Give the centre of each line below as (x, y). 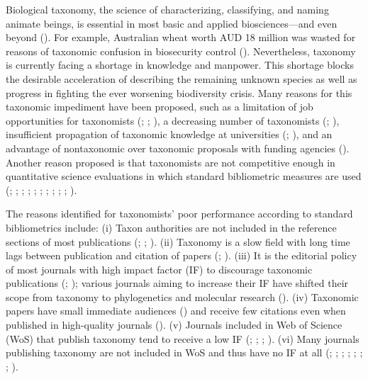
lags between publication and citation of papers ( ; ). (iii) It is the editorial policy (182, 255)
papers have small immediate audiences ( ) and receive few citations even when (176, 311)
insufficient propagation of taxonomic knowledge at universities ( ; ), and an (169, 134)
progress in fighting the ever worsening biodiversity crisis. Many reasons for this (179, 92)
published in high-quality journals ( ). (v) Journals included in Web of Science (174, 325)
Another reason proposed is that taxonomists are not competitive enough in (171, 162)
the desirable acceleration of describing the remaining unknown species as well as (182, 78)
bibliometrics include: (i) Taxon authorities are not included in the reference (171, 227)
